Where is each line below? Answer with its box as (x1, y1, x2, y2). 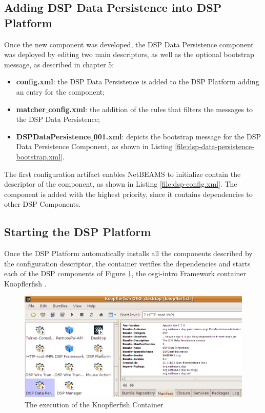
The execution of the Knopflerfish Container (25, 399, 164, 409)
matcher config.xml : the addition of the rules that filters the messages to (16, 103, 253, 114)
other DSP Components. (4, 199, 81, 209)
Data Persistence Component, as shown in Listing (16, 141, 173, 152)
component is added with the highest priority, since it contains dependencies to (4, 188, 253, 199)
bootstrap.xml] (16, 151, 63, 161)
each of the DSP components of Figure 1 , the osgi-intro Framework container (4, 268, 247, 279)
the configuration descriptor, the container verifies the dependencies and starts (4, 258, 251, 268)
